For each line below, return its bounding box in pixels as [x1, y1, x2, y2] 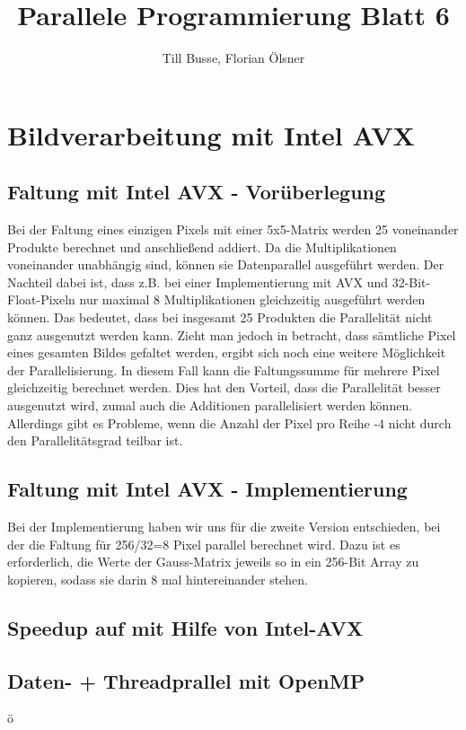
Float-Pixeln [7, 290, 75, 309]
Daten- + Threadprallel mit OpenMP [7, 666, 365, 694]
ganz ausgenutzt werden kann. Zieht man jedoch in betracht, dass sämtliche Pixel [7, 325, 456, 344]
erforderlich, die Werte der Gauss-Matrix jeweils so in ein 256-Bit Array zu [7, 552, 419, 571]
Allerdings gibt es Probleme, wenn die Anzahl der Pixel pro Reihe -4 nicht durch [7, 413, 452, 432]
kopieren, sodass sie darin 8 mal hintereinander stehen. [7, 569, 308, 588]
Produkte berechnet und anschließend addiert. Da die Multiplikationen [7, 237, 397, 256]
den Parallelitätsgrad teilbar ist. [7, 431, 183, 450]
